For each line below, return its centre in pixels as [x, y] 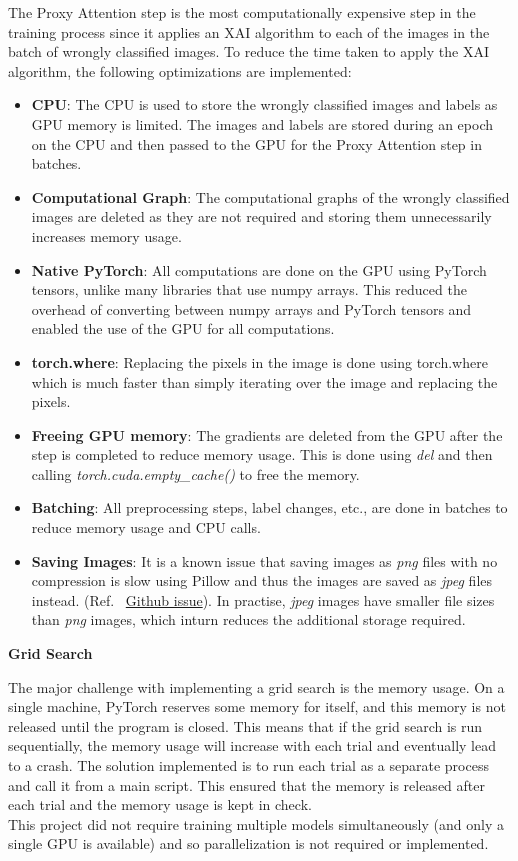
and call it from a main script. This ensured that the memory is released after [246, 784]
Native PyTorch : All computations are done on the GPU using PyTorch [259, 269]
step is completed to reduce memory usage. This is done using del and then [262, 454]
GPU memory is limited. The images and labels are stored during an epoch [262, 123]
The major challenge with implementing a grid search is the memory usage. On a [256, 686]
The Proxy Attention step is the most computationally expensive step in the [242, 12]
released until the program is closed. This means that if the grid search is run [245, 725]
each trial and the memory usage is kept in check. [160, 804]
